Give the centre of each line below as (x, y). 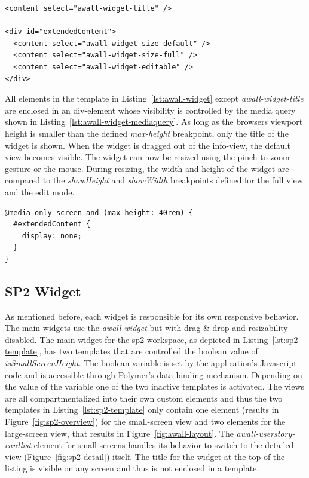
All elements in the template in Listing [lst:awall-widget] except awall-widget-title (154, 98)
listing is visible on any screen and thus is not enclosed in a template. (132, 468)
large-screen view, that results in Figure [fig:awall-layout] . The (119, 433)
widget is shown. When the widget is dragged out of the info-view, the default (148, 145)
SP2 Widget (43, 291)
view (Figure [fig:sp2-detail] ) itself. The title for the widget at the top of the (145, 456)
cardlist (18, 445)
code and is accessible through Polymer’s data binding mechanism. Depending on (154, 374)
